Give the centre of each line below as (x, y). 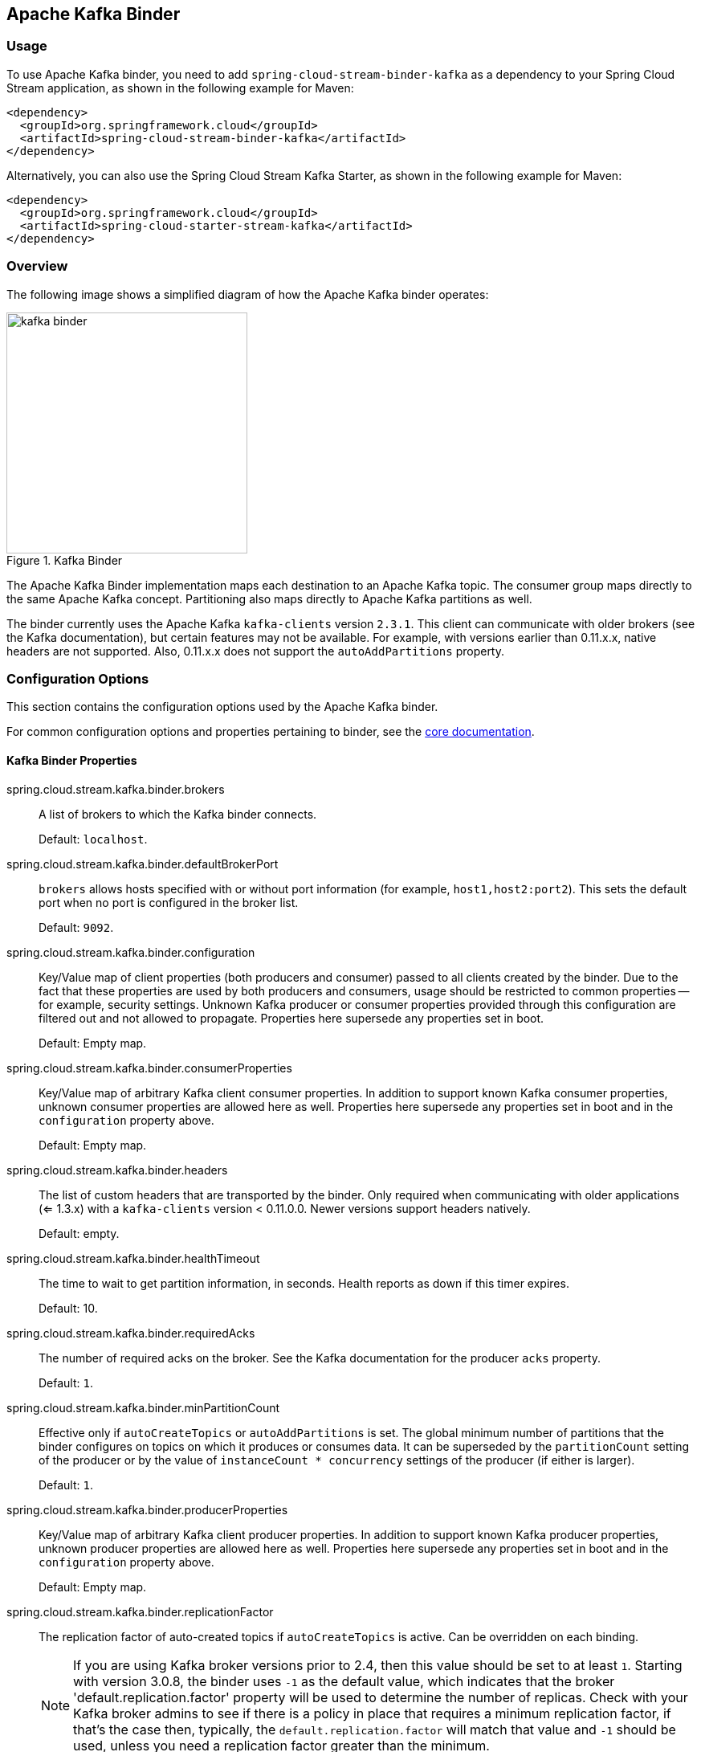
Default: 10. (68, 1308)
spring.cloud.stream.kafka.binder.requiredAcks (131, 1333)
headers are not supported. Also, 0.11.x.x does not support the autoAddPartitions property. (256, 651)
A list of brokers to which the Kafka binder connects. (178, 814)
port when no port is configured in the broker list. (169, 902)
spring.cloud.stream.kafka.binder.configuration (131, 952)
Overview (37, 266)
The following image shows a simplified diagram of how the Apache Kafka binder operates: (248, 294)
